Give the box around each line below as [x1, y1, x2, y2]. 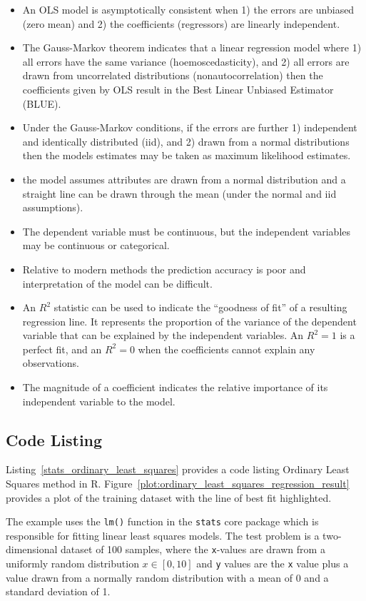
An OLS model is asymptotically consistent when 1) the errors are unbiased [22, 2, 355, 16]
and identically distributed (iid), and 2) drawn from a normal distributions [22, 133, 350, 148]
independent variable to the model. [22, 393, 176, 408]
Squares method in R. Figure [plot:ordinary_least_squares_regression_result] [6, 476, 350, 491]
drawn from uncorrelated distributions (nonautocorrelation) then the [22, 68, 323, 83]
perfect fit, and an [22, 341, 102, 356]
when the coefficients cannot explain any [138, 341, 315, 356]
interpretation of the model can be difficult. [22, 276, 213, 291]
